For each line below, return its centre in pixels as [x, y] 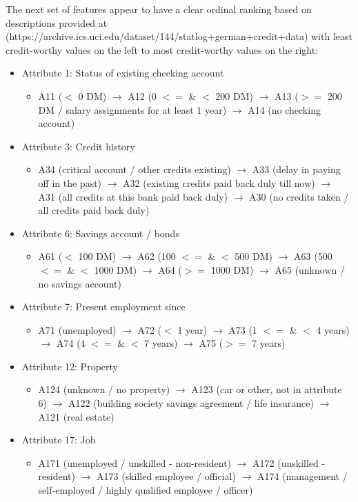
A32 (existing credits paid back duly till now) [219, 182]
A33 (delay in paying [296, 169]
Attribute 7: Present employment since [103, 307]
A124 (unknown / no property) [104, 389]
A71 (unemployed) [77, 329]
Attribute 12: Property [70, 366]
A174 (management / [302, 476]
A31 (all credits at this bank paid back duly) [133, 196]
